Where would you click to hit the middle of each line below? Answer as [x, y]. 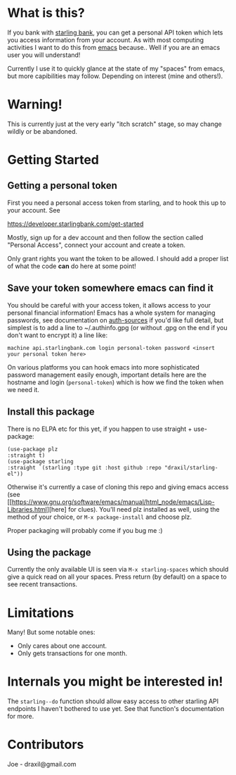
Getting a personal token [63, 185]
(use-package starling [40, 461]
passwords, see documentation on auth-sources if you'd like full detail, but [116, 320]
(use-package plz [33, 449]
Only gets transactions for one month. [72, 653]
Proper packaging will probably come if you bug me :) [85, 530]
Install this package [51, 412]
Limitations [41, 613]
